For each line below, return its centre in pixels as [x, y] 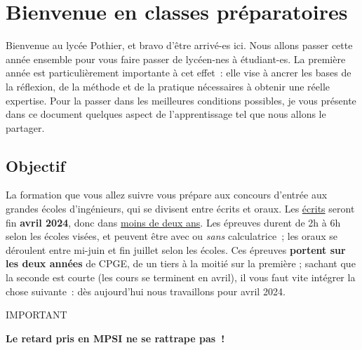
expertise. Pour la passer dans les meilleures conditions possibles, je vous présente [181, 100]
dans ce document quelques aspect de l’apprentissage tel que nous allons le [166, 114]
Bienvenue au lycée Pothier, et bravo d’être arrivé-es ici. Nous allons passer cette [179, 45]
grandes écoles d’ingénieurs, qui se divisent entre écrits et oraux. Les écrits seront [180, 209]
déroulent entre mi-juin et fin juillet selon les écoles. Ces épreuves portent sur [176, 249]
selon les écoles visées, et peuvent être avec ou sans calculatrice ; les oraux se [172, 236]
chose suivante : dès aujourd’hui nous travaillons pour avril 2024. [146, 291]
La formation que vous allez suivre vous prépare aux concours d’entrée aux [167, 195]
